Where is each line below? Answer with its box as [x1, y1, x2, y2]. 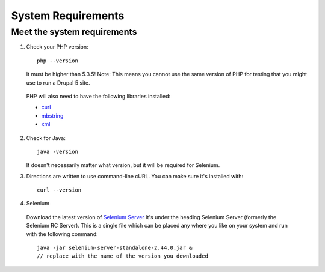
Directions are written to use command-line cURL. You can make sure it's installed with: [26, 172, 244, 180]
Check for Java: [26, 134, 66, 141]
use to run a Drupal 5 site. [26, 79, 90, 86]
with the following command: [26, 230, 98, 237]
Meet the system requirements [11, 26, 137, 37]
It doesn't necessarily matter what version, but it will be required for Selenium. [26, 162, 220, 169]
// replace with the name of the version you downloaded [37, 253, 209, 259]
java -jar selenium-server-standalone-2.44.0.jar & [37, 244, 193, 252]
